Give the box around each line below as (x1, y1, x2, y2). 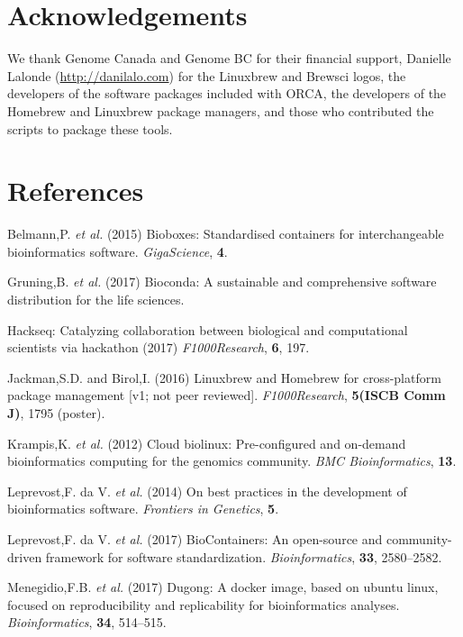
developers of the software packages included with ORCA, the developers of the (7, 84, 447, 103)
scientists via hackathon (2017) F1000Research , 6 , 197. (7, 338, 310, 357)
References (7, 172, 144, 209)
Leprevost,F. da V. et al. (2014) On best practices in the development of (7, 481, 407, 500)
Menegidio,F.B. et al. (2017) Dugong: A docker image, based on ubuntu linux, (7, 578, 439, 596)
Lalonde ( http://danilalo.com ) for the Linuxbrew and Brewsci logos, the (7, 66, 406, 85)
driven (7, 547, 42, 566)
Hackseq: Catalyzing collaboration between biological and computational (7, 320, 408, 339)
